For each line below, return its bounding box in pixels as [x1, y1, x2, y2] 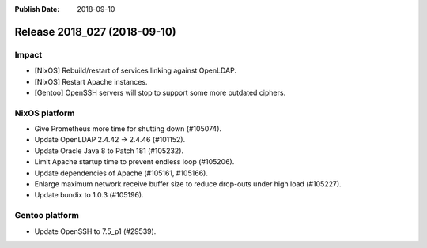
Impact [14, 49, 43, 60]
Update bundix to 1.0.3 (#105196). [34, 190, 144, 200]
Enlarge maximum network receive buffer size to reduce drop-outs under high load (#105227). [34, 179, 342, 189]
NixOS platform [14, 107, 75, 118]
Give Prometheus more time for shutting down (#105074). [34, 124, 221, 133]
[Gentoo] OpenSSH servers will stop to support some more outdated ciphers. [34, 88, 286, 97]
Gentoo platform [14, 210, 79, 221]
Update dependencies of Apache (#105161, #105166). [34, 168, 209, 178]
